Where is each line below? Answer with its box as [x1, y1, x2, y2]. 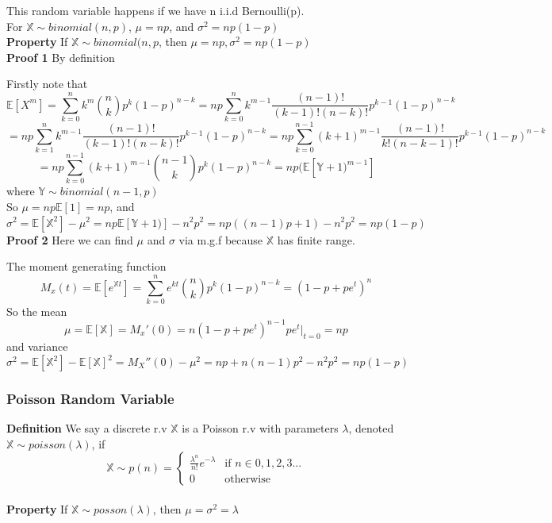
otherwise [224, 474, 270, 486]
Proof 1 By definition [6, 48, 115, 65]
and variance [6, 337, 68, 354]
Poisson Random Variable [6, 388, 174, 408]
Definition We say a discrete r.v [6, 420, 167, 436]
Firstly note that [6, 75, 88, 92]
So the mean [6, 302, 67, 319]
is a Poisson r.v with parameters [182, 420, 339, 436]
